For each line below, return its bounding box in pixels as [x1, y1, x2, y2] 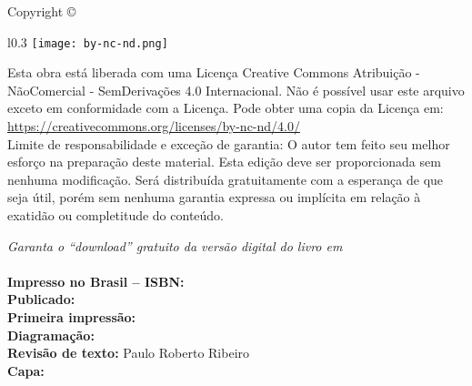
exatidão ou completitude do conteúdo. [7, 206, 225, 224]
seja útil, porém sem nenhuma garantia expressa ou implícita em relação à [7, 188, 421, 207]
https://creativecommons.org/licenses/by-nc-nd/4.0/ [7, 117, 300, 136]
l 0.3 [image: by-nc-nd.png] [7, 32, 168, 51]
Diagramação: [7, 325, 95, 344]
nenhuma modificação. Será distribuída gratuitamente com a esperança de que [7, 169, 444, 188]
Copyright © [7, 2, 76, 20]
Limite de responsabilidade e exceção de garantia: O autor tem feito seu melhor [7, 134, 450, 153]
